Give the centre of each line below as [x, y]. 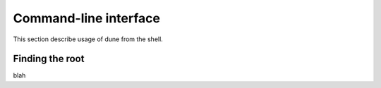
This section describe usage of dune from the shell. [88, 39]
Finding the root [49, 59]
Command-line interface [86, 18]
